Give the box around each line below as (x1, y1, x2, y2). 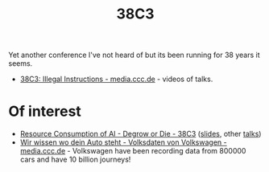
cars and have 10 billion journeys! (19, 154, 131, 165)
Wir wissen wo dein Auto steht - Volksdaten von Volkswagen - (19, 137, 227, 147)
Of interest (8, 102, 82, 121)
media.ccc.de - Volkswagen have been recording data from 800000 (19, 146, 246, 156)
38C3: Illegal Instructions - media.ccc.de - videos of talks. (19, 74, 213, 84)
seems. (8, 59, 33, 68)
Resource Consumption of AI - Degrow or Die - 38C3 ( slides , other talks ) (19, 129, 262, 139)
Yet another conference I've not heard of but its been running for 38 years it (8, 50, 260, 60)
